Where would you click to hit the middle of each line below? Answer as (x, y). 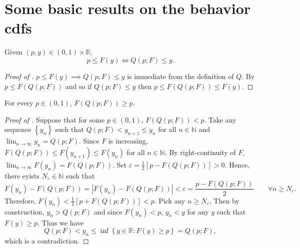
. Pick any (170, 200)
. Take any (220, 119)
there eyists (22, 175)
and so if (78, 86)
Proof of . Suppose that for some (55, 119)
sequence (18, 129)
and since (108, 211)
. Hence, (237, 164)
